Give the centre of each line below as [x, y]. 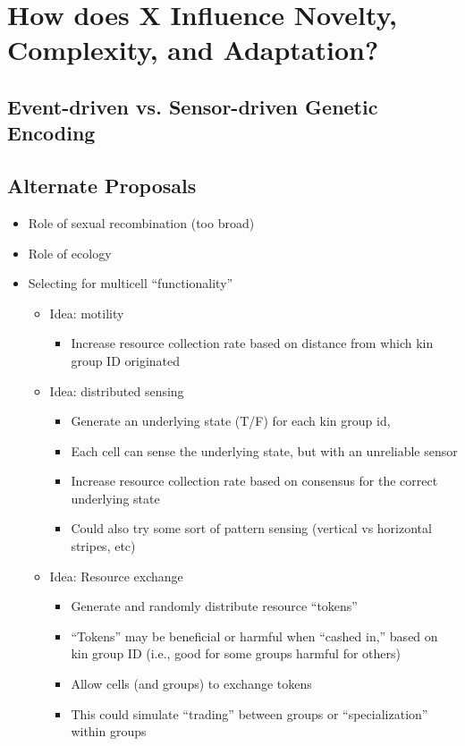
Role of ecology [70, 253]
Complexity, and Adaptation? [193, 50]
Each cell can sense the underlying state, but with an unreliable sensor [264, 450]
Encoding [51, 133]
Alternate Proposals [102, 186]
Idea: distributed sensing [117, 390]
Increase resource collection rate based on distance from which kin [252, 343]
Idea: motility [87, 313]
